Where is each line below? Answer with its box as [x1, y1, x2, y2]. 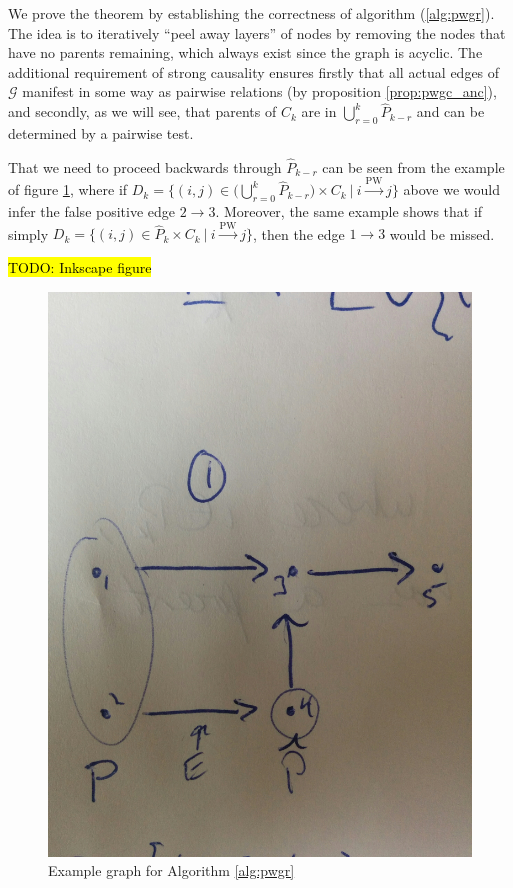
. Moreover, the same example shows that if [215, 200, 483, 221]
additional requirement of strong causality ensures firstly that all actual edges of [8, 61, 500, 82]
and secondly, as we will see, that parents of [8, 101, 277, 122]
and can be [416, 101, 485, 122]
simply [8, 223, 49, 244]
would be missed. [389, 223, 495, 244]
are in [301, 101, 337, 122]
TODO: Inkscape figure [8, 256, 152, 277]
